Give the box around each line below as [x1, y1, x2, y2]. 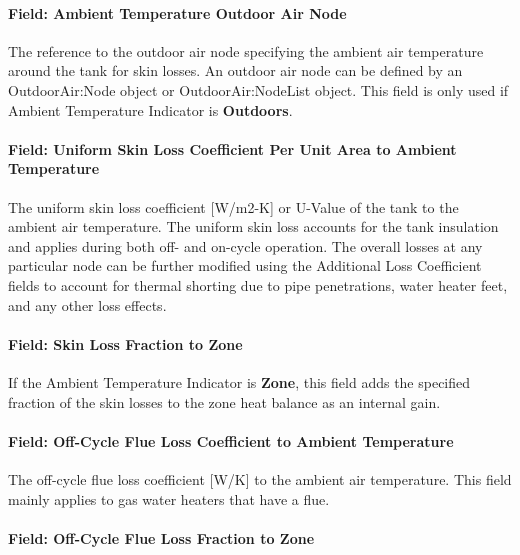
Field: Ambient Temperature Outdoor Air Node [8, 2, 347, 23]
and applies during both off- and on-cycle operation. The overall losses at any [8, 235, 483, 256]
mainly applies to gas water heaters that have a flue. [8, 488, 330, 509]
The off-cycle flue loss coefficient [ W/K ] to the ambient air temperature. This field [8, 468, 512, 489]
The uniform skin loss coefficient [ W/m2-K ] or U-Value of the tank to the [8, 196, 459, 217]
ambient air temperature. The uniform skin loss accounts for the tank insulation [8, 216, 499, 237]
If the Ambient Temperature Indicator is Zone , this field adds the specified [8, 371, 471, 392]
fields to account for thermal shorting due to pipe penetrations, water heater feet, [8, 274, 508, 295]
